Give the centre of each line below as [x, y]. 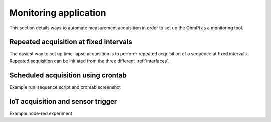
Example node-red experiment [41, 113]
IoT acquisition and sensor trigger [63, 102]
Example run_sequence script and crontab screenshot [65, 87]
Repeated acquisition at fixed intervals [71, 42]
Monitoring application [58, 13]
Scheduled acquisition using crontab [68, 75]
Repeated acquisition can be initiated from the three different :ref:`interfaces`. [90, 61]
